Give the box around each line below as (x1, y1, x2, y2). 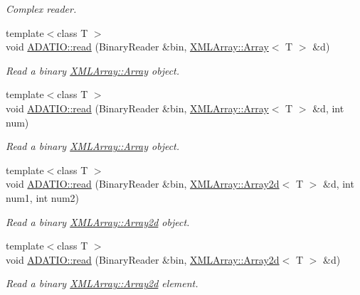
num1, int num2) (6, 190, 80, 205)
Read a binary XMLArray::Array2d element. (6, 276, 198, 291)
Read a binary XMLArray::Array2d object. (6, 214, 190, 229)
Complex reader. (6, 1, 77, 16)
